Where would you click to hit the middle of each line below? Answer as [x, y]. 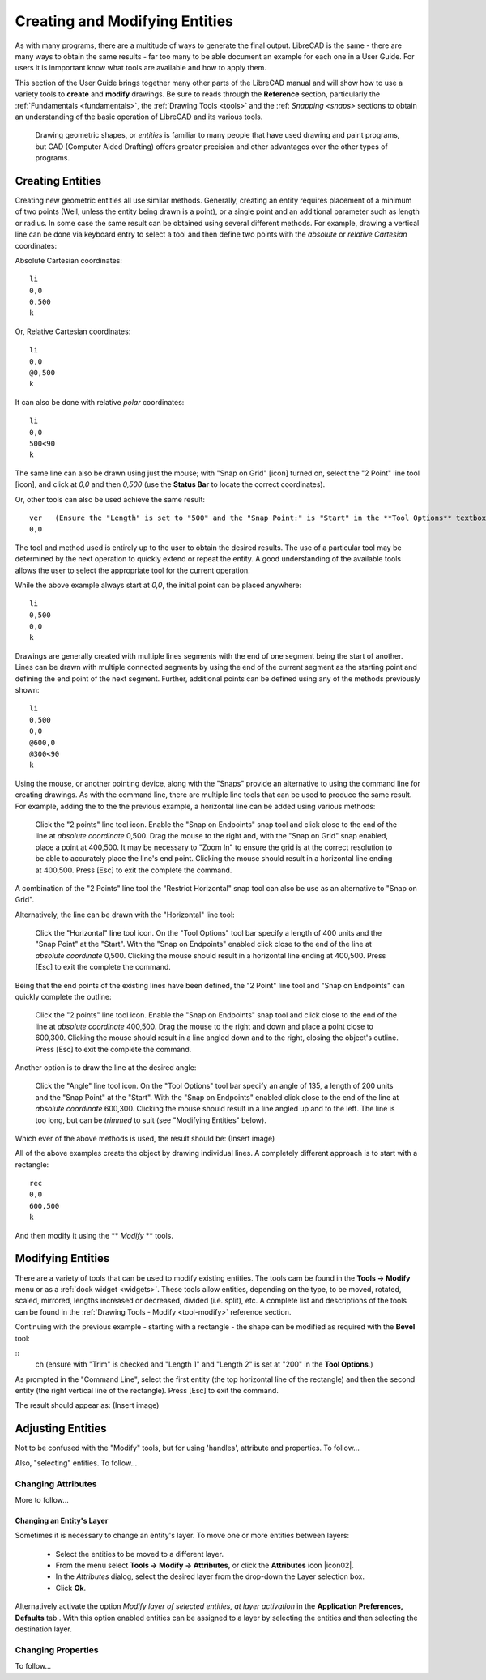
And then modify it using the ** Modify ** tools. [94, 1235]
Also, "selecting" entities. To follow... [76, 1463]
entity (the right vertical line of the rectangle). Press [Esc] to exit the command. [147, 1391]
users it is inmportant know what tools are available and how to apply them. [141, 68]
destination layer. [44, 1629]
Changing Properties [57, 1650]
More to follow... [42, 1499]
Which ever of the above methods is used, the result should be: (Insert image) [145, 1138]
